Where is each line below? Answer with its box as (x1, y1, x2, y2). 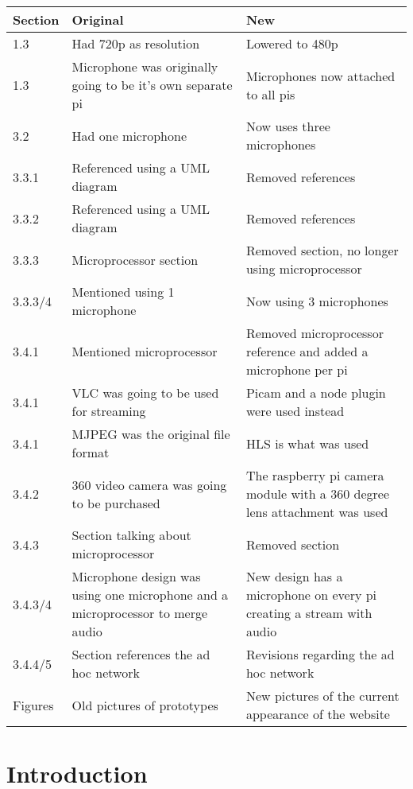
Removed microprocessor (245, 324, 384, 342)
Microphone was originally (71, 57, 218, 76)
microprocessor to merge (71, 604, 208, 622)
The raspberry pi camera (245, 466, 384, 484)
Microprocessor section (71, 250, 199, 269)
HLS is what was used (245, 433, 369, 453)
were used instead (245, 402, 345, 420)
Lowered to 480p (245, 34, 338, 52)
